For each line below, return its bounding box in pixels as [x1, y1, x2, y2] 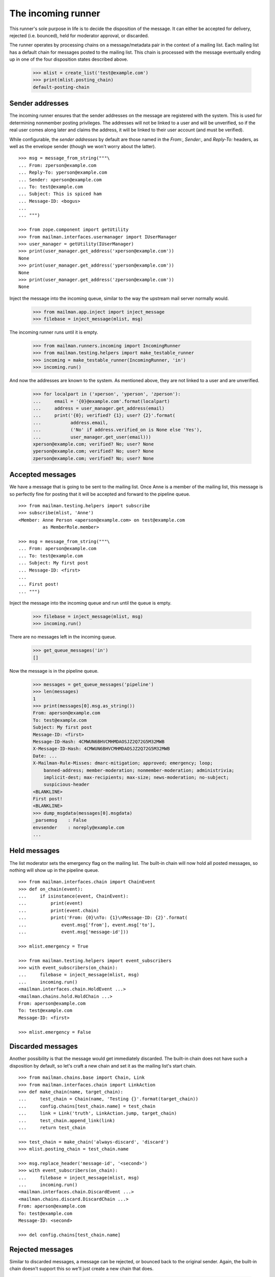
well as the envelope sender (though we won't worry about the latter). [9, 143, 156, 149]
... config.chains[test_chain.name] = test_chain [18, 1103, 155, 1109]
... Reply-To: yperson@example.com [18, 170, 107, 176]
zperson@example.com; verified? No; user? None [33, 455, 154, 461]
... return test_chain [18, 1124, 86, 1130]
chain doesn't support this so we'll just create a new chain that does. [9, 1266, 154, 1272]
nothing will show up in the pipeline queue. [9, 867, 99, 873]
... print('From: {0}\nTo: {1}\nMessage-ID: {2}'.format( [18, 915, 188, 920]
